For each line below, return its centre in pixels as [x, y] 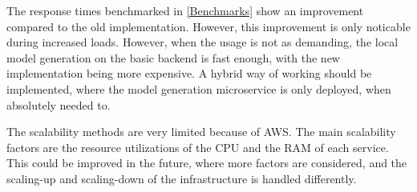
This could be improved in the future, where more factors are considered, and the [207, 163]
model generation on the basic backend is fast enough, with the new [173, 57]
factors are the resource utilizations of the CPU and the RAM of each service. [198, 147]
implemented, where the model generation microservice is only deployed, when [199, 88]
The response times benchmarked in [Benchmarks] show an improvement [185, 10]
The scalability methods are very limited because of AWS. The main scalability [201, 132]
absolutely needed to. [59, 104]
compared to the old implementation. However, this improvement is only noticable [208, 26]
